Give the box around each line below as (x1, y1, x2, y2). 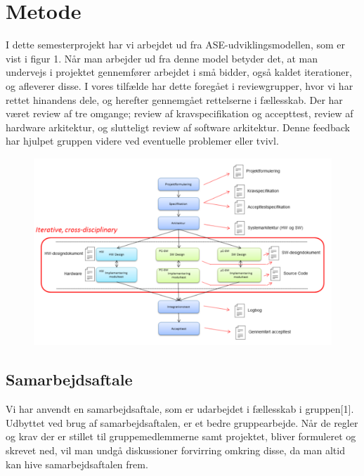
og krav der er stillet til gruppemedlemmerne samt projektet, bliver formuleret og (6, 429, 356, 444)
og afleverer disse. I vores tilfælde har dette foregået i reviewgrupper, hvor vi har (6, 78, 353, 93)
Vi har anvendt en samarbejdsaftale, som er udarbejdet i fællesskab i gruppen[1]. (6, 402, 354, 416)
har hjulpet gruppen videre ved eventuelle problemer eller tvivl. (6, 133, 279, 148)
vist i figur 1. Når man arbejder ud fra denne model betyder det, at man (6, 51, 318, 65)
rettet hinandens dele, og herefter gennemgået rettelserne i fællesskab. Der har (6, 92, 343, 107)
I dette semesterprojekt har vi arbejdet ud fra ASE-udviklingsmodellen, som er (6, 37, 345, 52)
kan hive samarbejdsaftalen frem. (6, 456, 148, 471)
